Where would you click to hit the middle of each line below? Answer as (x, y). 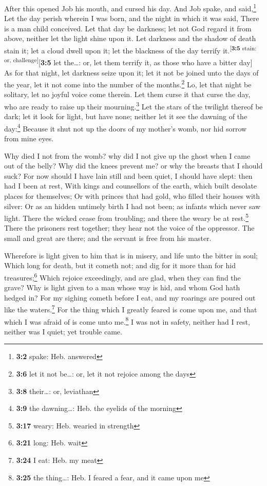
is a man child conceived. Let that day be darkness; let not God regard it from (128, 28)
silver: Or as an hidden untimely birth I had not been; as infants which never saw (132, 206)
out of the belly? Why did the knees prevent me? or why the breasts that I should (133, 166)
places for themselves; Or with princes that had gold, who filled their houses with (132, 196)
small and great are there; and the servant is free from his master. (108, 238)
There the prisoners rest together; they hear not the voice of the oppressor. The (129, 228)
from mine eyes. (29, 138)
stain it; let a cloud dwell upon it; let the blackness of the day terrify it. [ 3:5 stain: (130, 50)
